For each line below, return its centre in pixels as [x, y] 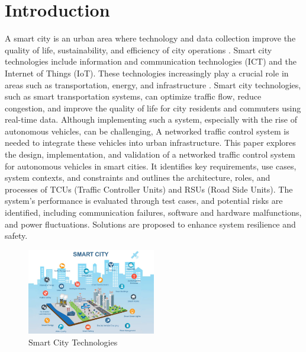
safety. [16, 236]
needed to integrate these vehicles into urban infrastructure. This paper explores [150, 143]
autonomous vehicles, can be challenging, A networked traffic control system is [147, 131]
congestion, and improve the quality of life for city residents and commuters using [153, 108]
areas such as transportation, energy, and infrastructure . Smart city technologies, [153, 84]
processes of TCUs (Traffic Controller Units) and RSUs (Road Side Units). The [149, 189]
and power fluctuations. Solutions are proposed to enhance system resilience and [150, 224]
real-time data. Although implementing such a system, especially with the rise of [151, 119]
